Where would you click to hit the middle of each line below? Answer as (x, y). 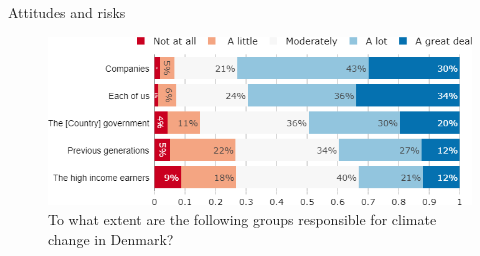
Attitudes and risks (67, 12)
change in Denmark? (111, 238)
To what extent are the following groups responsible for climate (242, 218)
